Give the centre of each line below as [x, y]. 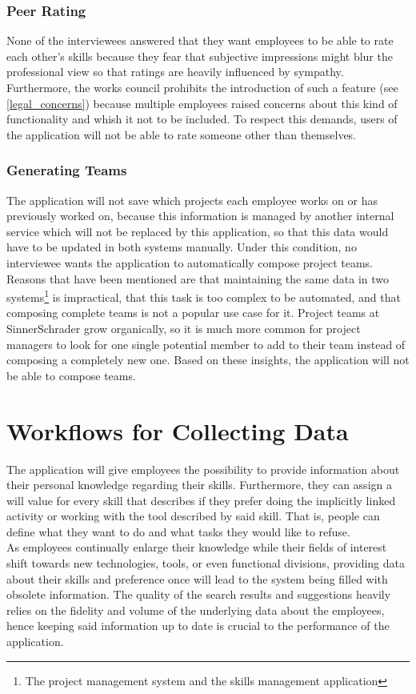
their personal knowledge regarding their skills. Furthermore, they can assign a [199, 485]
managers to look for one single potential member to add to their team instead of [206, 344]
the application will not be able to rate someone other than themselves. [182, 134]
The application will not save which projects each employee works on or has [192, 200]
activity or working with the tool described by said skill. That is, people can [193, 516]
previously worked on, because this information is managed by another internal [200, 216]
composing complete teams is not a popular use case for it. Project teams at [193, 313]
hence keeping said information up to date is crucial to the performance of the [198, 626]
